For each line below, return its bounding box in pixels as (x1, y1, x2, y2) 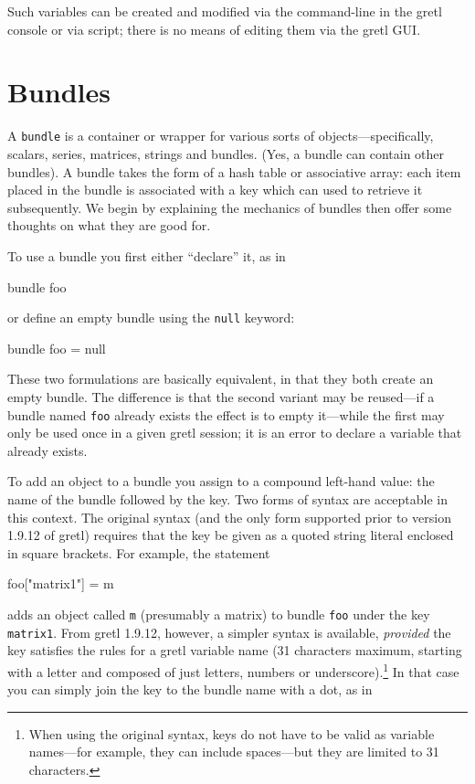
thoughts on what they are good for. (7, 216, 211, 235)
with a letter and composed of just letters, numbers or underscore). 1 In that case (7, 659, 459, 681)
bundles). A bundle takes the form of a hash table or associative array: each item (7, 162, 461, 181)
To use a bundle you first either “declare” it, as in (7, 246, 286, 265)
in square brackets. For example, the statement (7, 543, 270, 562)
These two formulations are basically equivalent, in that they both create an (7, 369, 434, 388)
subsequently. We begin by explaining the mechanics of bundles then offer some (7, 197, 452, 217)
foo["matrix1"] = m (7, 574, 114, 593)
